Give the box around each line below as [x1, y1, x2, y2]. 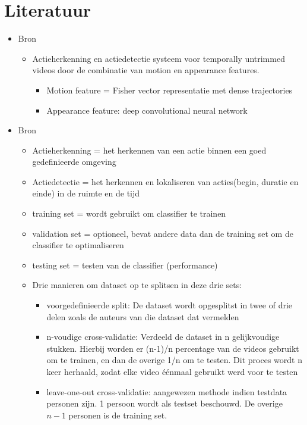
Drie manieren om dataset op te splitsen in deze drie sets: [32, 279, 242, 291]
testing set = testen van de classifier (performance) [32, 258, 218, 271]
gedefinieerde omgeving [32, 155, 116, 168]
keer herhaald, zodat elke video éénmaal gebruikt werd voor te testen [46, 365, 298, 377]
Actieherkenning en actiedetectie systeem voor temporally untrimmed [32, 52, 285, 64]
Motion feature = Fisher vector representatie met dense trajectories [46, 83, 293, 96]
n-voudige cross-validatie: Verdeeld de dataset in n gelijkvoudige [46, 330, 280, 343]
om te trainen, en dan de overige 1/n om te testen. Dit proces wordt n [46, 354, 302, 366]
